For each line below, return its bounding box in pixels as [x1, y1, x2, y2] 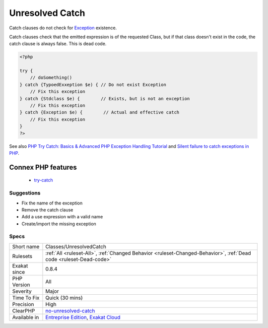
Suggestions [9, 190, 41, 197]
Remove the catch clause [21, 206, 73, 213]
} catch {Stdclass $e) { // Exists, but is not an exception [19, 96, 190, 101]
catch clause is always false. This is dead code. [9, 41, 107, 47]
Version [12, 281, 30, 288]
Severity [12, 288, 32, 295]
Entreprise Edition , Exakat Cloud [45, 314, 121, 321]
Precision [12, 301, 34, 308]
